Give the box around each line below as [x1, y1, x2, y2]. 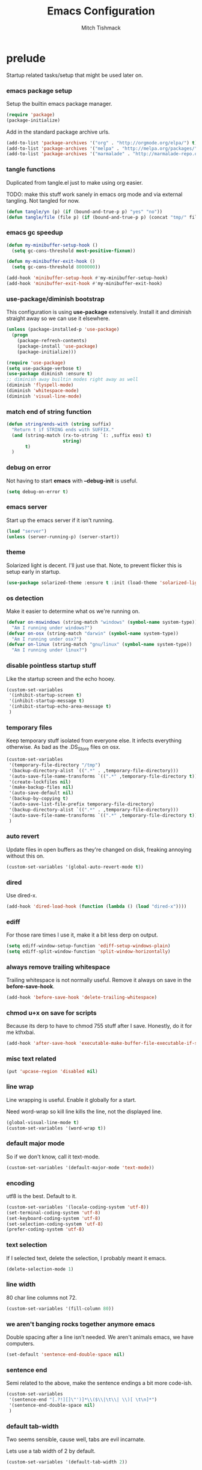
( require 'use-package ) [6, 360, 66, 366]
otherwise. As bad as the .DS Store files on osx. [6, 743, 121, 752]
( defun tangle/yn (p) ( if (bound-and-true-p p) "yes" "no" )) [6, 209, 163, 215]
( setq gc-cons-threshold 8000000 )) [11, 264, 101, 270]
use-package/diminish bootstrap [6, 295, 105, 303]
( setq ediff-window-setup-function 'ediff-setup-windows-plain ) [6, 943, 171, 949]
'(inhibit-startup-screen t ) [8, 692, 82, 698]
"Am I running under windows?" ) [11, 624, 93, 631]
